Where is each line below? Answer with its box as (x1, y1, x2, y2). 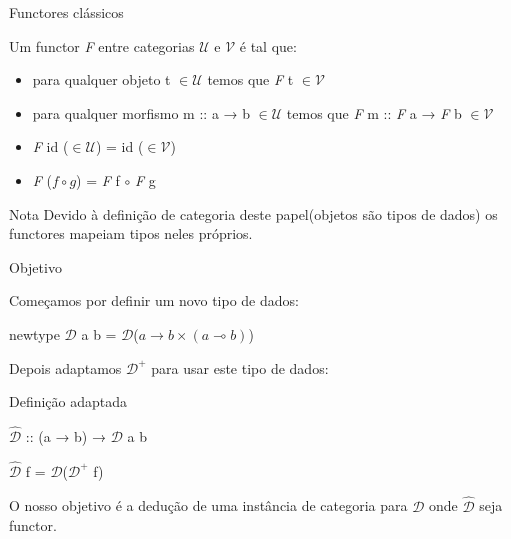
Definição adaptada (9, 391, 128, 412)
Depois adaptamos (9, 357, 122, 378)
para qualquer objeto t (32, 69, 171, 90)
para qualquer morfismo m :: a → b (32, 102, 250, 123)
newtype (9, 323, 60, 344)
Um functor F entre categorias (9, 35, 195, 56)
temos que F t (207, 69, 294, 90)
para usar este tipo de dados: (151, 357, 329, 378)
